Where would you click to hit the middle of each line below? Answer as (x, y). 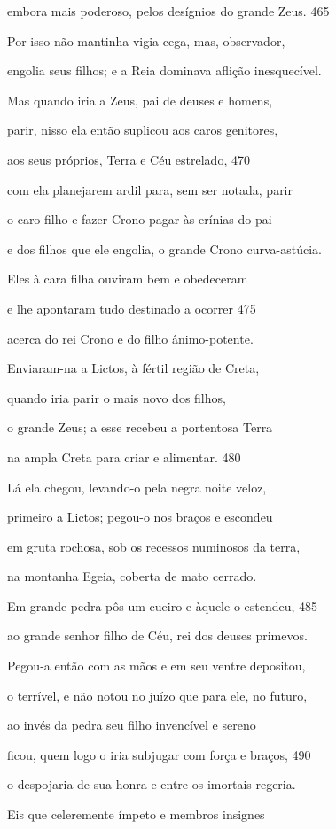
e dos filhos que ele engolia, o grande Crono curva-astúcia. (164, 248)
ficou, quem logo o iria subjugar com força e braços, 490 (159, 754)
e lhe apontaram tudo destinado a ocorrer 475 (132, 308)
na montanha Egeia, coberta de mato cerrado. (132, 576)
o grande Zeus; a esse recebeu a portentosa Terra (140, 427)
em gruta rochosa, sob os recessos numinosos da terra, (154, 546)
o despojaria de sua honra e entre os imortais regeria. (152, 784)
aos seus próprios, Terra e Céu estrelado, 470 (129, 159)
